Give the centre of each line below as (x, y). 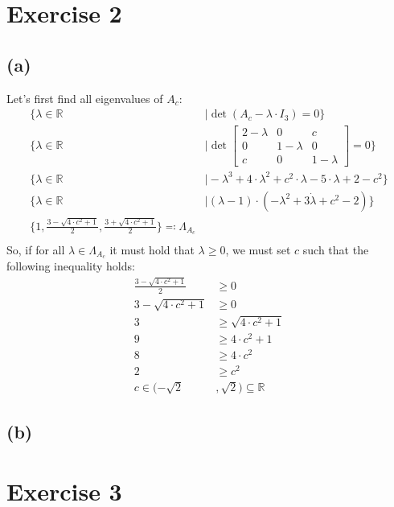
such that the (336, 249)
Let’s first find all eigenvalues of (85, 98)
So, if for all (36, 249)
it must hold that (152, 249)
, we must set (258, 249)
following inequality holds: (71, 266)
